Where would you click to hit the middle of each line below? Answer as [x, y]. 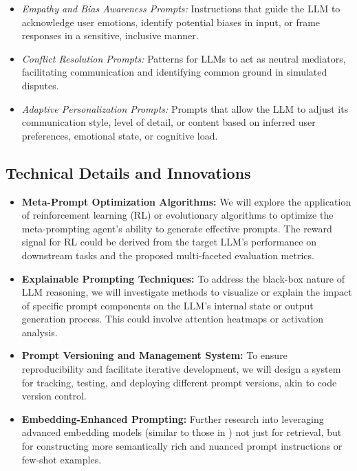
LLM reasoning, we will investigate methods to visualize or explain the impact [187, 292]
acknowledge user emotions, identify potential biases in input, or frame [171, 22]
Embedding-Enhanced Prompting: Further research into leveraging [173, 418]
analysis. [40, 332]
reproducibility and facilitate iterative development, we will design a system [181, 369]
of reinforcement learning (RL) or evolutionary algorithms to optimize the [177, 215]
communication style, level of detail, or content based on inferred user [169, 122]
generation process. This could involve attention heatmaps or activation [173, 319]
